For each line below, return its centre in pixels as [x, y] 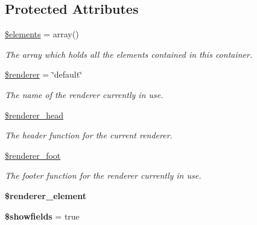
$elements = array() [42, 34]
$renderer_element [46, 195]
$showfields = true [42, 216]
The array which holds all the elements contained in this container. [129, 54]
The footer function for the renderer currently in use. [103, 175]
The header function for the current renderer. [89, 135]
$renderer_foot [33, 155]
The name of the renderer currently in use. [84, 94]
